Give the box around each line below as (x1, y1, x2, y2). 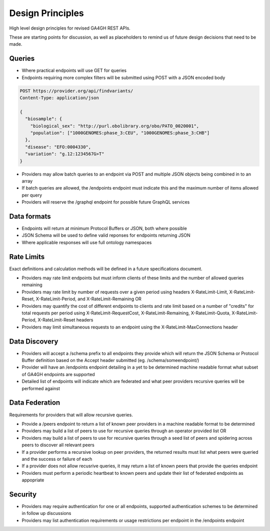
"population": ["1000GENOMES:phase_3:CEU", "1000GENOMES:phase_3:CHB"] (30, 130, 210, 135)
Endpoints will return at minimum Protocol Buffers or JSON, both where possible (21, 225, 187, 231)
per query (21, 192, 42, 198)
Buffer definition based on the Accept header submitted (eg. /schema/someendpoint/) (21, 358, 199, 364)
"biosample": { (25, 116, 62, 122)
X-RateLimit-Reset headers (37, 317, 93, 323)
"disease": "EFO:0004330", (25, 144, 91, 150)
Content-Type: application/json (19, 95, 99, 100)
